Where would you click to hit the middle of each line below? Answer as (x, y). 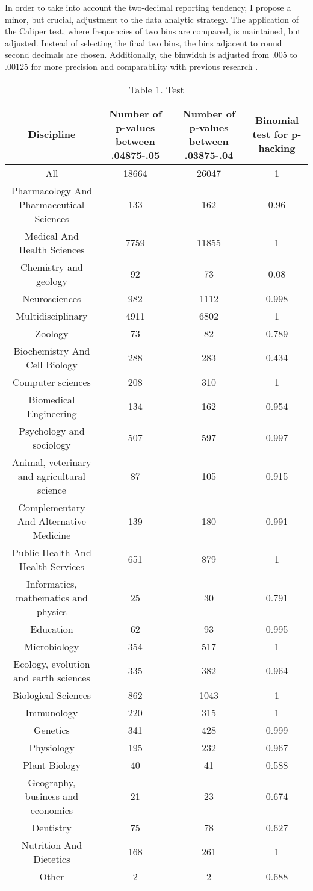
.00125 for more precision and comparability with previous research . (132, 66)
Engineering (52, 413)
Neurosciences (52, 298)
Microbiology (52, 646)
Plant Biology (51, 765)
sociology (52, 444)
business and (52, 796)
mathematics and (51, 597)
